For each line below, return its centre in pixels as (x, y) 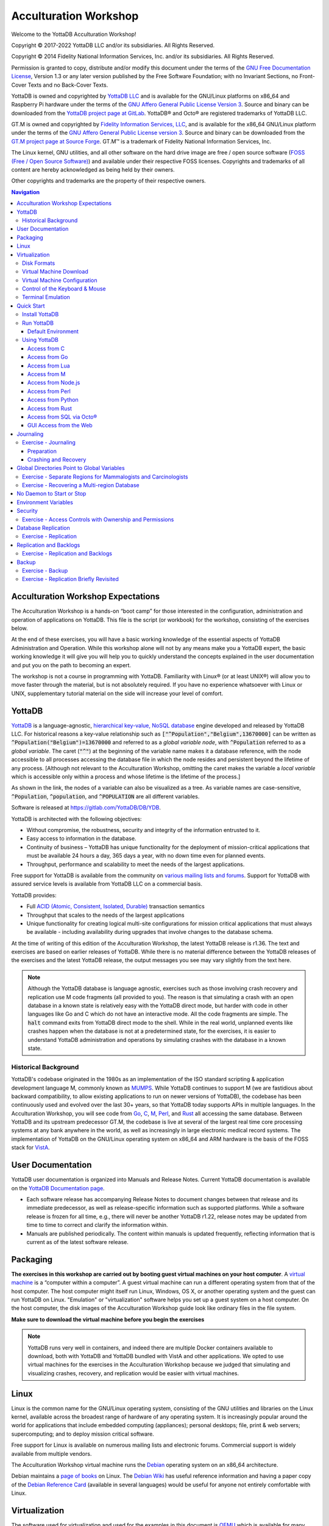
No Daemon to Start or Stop (51, 494)
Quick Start (31, 306)
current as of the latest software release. (78, 1242)
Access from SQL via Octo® (62, 417)
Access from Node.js (54, 383)
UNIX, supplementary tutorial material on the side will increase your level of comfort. (117, 693)
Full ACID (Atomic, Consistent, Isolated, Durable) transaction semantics (116, 906)
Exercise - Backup (45, 570)
